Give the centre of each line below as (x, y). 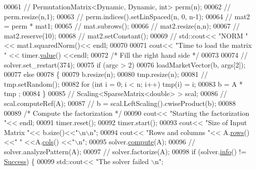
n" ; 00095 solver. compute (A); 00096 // (137, 142)
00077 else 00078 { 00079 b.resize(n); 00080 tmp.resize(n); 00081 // (106, 74)
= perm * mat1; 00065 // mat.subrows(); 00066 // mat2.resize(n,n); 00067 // (122, 26)
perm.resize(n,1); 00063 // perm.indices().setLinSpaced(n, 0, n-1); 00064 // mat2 (127, 16)
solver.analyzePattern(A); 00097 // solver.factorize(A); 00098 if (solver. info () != (125, 151)
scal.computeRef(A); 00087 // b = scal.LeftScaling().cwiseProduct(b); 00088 (120, 103)
